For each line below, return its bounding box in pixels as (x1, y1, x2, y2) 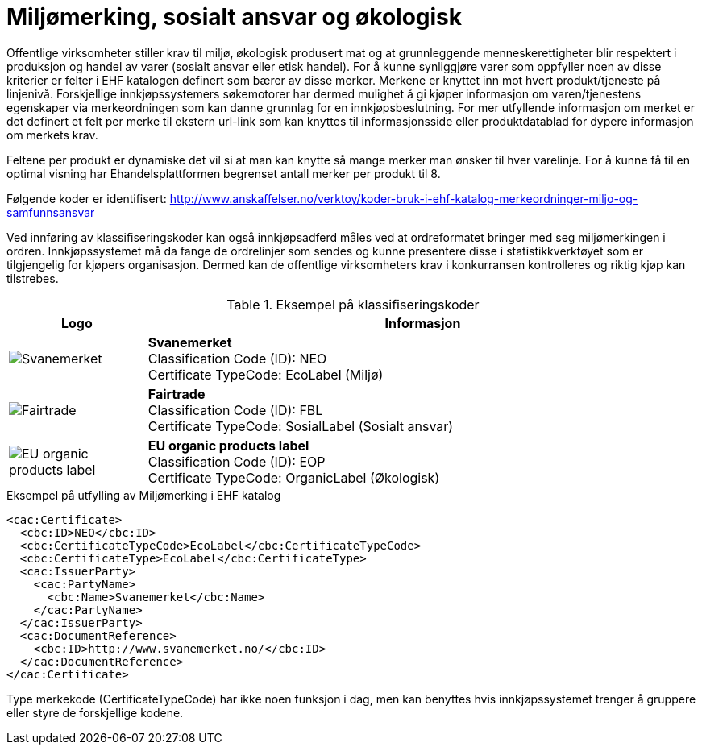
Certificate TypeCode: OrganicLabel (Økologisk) (147, 469, 440, 486)
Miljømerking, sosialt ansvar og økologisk (6, 3, 463, 31)
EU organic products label (147, 437, 309, 454)
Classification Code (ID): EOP (147, 453, 326, 470)
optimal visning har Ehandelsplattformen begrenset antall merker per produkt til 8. (6, 166, 441, 180)
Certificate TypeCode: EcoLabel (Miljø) (147, 366, 384, 383)
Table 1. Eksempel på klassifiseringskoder (226, 296, 480, 313)
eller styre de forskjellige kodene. (6, 705, 184, 720)
